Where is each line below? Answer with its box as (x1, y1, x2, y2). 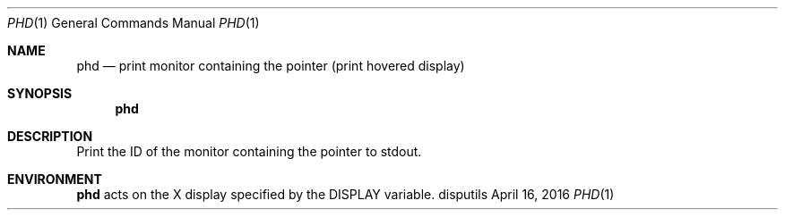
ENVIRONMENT (7, 171, 102, 187)
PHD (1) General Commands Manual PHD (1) (7, 15, 260, 30)
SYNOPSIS (7, 86, 73, 101)
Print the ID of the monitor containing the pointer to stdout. (76, 144, 422, 159)
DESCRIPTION (7, 129, 93, 144)
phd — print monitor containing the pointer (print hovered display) (76, 58, 465, 73)
